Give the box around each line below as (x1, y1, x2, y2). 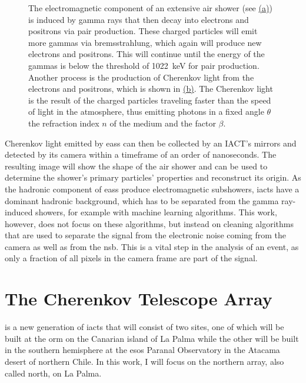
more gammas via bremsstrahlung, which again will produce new (28, 36, 262, 48)
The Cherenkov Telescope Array (5, 287, 272, 311)
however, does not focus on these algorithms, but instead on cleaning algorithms (5, 217, 294, 229)
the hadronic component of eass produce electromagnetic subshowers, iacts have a (5, 182, 300, 195)
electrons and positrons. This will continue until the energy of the (28, 48, 265, 60)
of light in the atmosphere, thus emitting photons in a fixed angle (28, 105, 264, 118)
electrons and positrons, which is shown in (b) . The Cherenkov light (28, 82, 273, 95)
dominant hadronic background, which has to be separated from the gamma (5, 194, 279, 207)
